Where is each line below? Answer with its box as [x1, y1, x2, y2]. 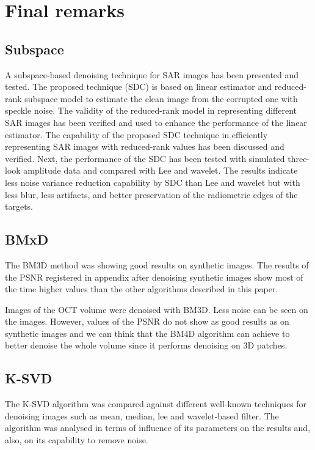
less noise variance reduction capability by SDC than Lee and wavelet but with [5, 175, 300, 188]
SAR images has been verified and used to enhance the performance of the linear [5, 116, 307, 128]
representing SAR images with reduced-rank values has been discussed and [5, 140, 284, 153]
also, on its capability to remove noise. [5, 433, 148, 446]
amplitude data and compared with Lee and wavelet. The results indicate [23, 164, 298, 177]
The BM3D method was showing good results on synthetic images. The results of [5, 258, 309, 271]
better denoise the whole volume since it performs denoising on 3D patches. [5, 339, 288, 352]
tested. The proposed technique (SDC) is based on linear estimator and [5, 80, 272, 93]
